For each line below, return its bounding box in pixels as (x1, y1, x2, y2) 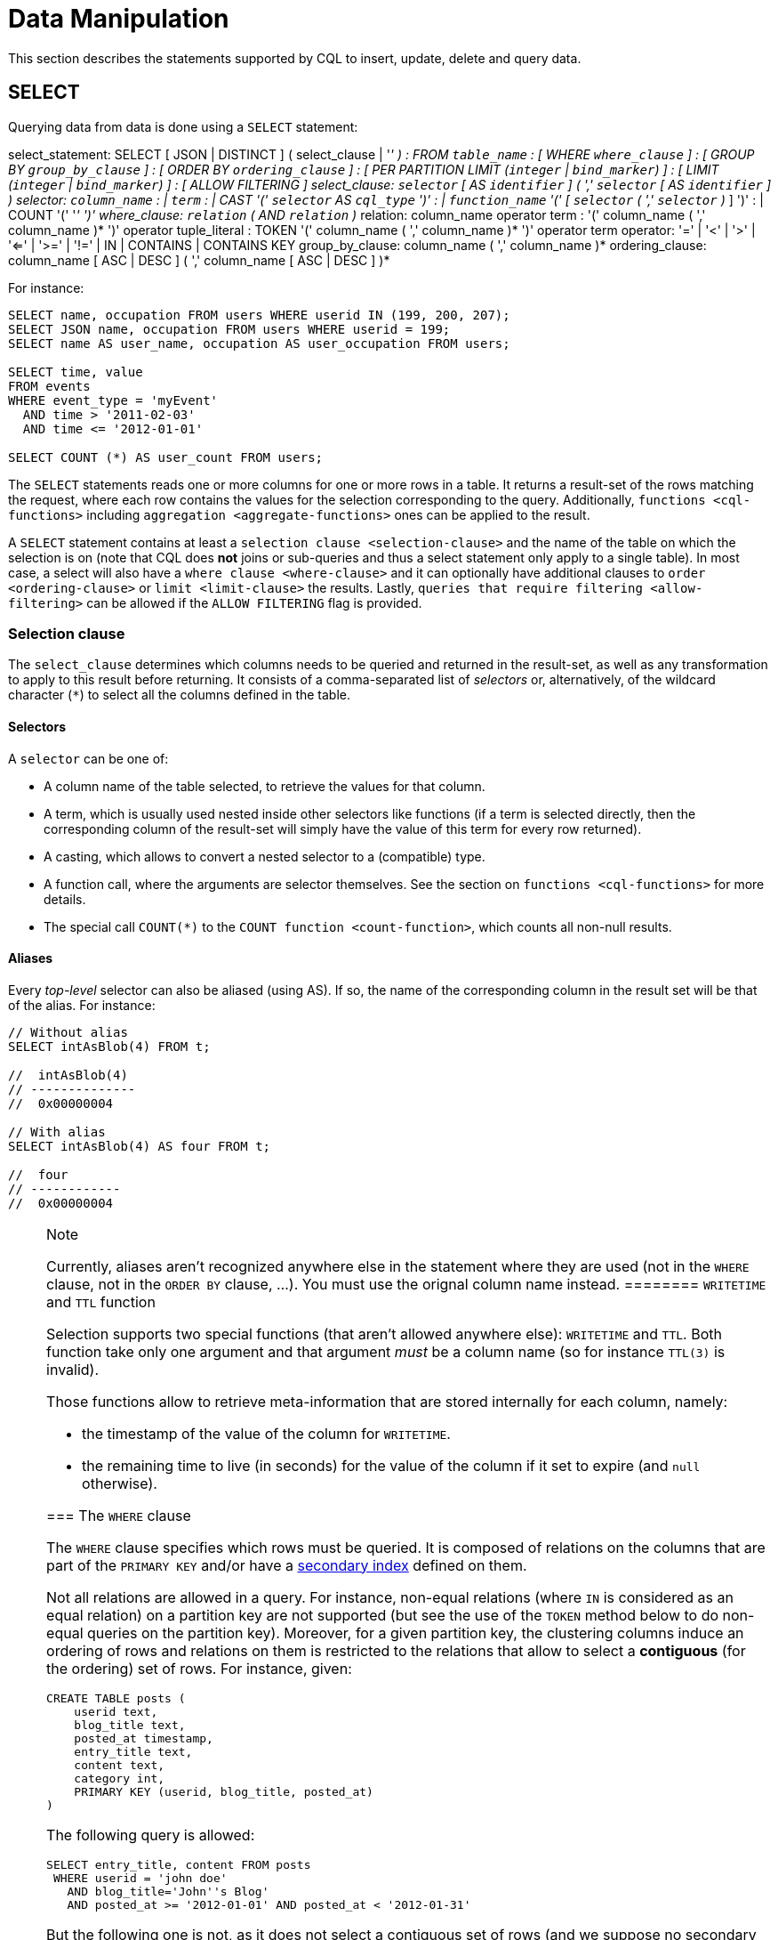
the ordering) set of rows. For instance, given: (46, 1659, 352, 1677)
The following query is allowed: (46, 1825, 255, 1844)
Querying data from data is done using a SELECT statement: (8, 118, 358, 134)
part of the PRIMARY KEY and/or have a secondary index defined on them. (46, 1556, 527, 1574)
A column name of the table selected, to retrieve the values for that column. (44, 778, 485, 794)
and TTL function (46, 1292, 156, 1311)
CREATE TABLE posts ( (46, 1691, 186, 1705)
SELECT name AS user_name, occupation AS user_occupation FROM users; (8, 335, 510, 351)
